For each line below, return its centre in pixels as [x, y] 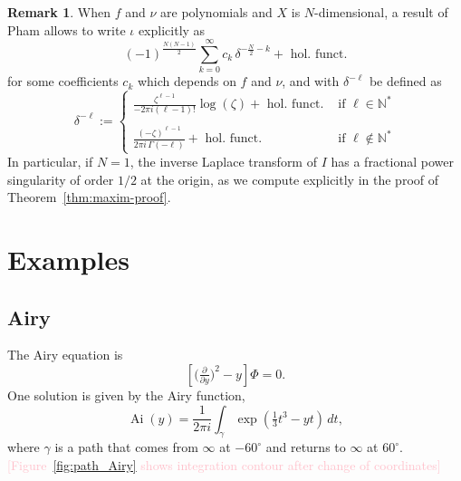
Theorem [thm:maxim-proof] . [89, 197]
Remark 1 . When [59, 12]
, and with [311, 81]
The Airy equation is [65, 355]
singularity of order [61, 179]
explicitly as [172, 29]
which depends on [187, 81]
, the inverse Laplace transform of [223, 161]
